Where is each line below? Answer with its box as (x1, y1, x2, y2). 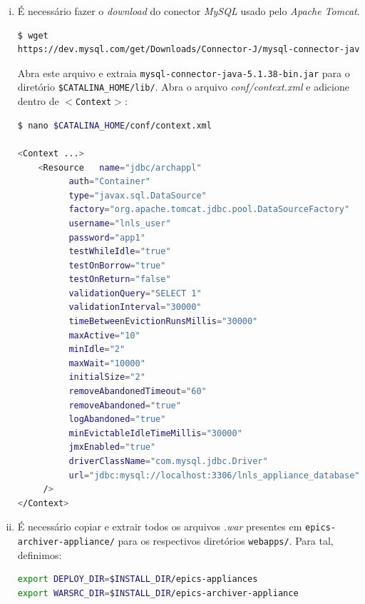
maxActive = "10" (68, 330, 140, 341)
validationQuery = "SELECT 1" (68, 288, 202, 298)
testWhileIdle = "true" (68, 246, 171, 257)
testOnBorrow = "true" (68, 260, 166, 271)
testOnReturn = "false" (68, 274, 171, 285)
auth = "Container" (68, 176, 150, 187)
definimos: (17, 547, 62, 562)
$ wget (17, 30, 48, 41)
